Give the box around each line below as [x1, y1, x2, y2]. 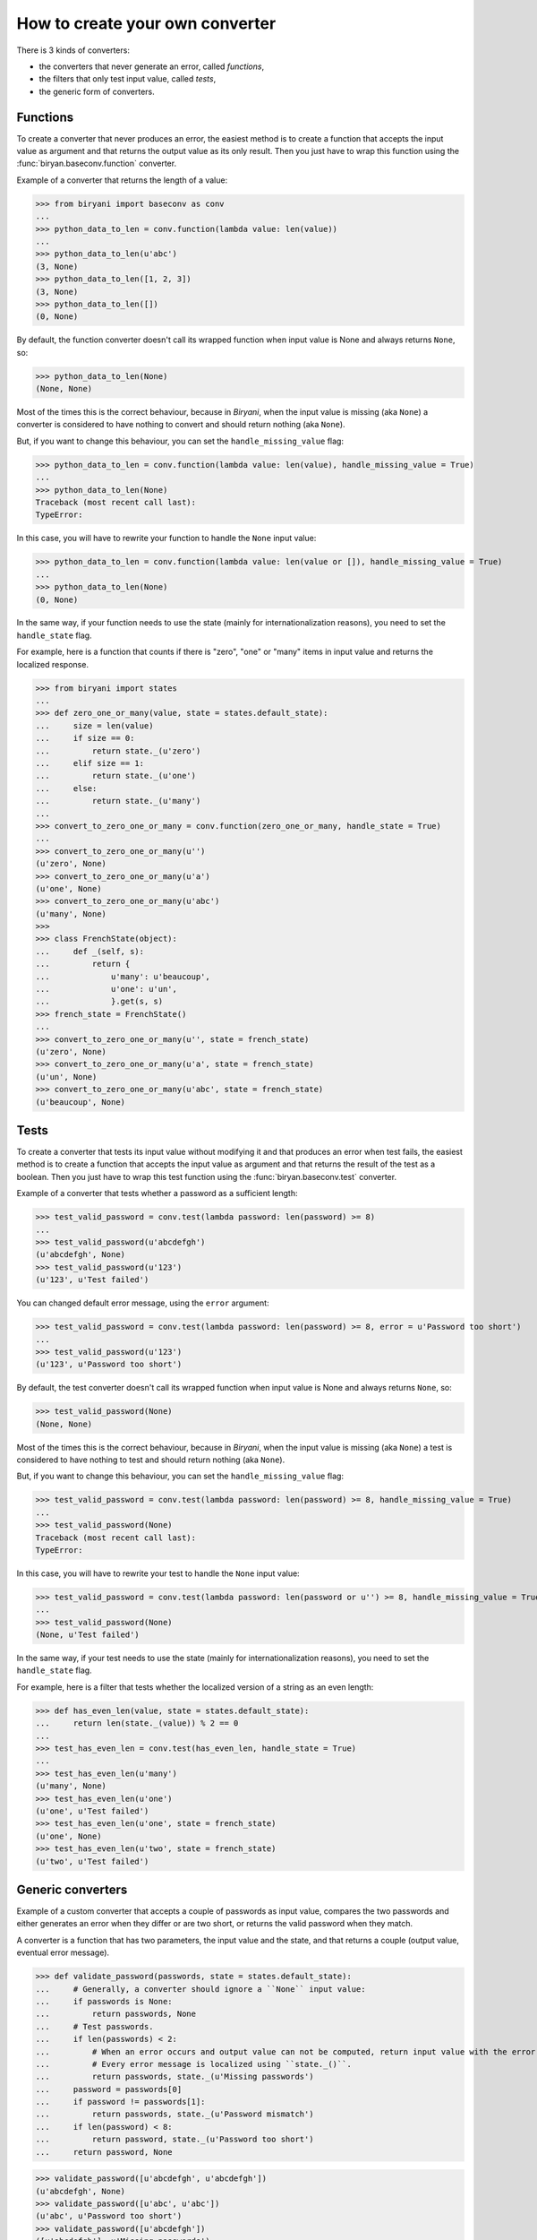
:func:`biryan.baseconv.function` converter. [16, 158, 177, 169]
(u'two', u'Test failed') [35, 1856, 149, 1866]
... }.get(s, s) [35, 996, 164, 1007]
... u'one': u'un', [35, 984, 178, 995]
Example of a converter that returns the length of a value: [16, 175, 228, 185]
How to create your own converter [16, 13, 277, 33]
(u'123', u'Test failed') [35, 1275, 149, 1285]
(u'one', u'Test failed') [35, 1805, 149, 1816]
